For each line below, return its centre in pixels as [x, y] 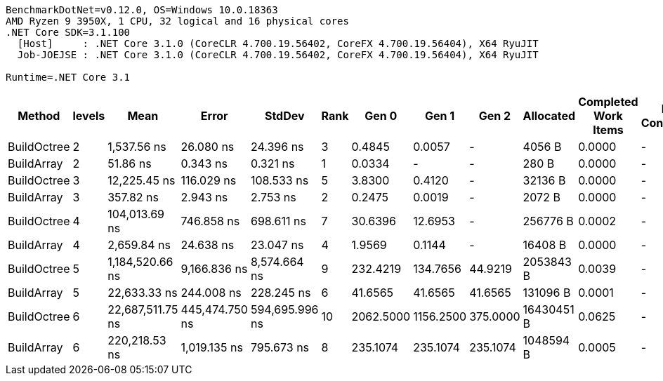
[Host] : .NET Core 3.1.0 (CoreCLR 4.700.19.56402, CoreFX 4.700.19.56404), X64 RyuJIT [278, 44]
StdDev [284, 116]
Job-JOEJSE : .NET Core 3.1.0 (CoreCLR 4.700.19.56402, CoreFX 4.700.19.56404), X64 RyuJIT [278, 55]
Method [39, 116]
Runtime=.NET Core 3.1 [68, 77]
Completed [608, 102]
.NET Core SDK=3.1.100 [68, 32]
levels [89, 116]
